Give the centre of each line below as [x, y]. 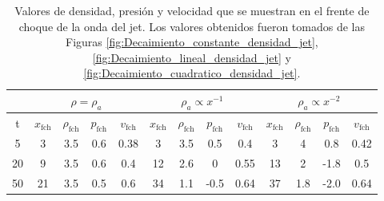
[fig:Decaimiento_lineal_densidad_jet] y [192, 57]
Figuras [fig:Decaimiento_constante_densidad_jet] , [192, 42]
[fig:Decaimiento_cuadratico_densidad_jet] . [192, 73]
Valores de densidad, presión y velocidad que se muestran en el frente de [192, 10]
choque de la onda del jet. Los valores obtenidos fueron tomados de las [192, 26]
